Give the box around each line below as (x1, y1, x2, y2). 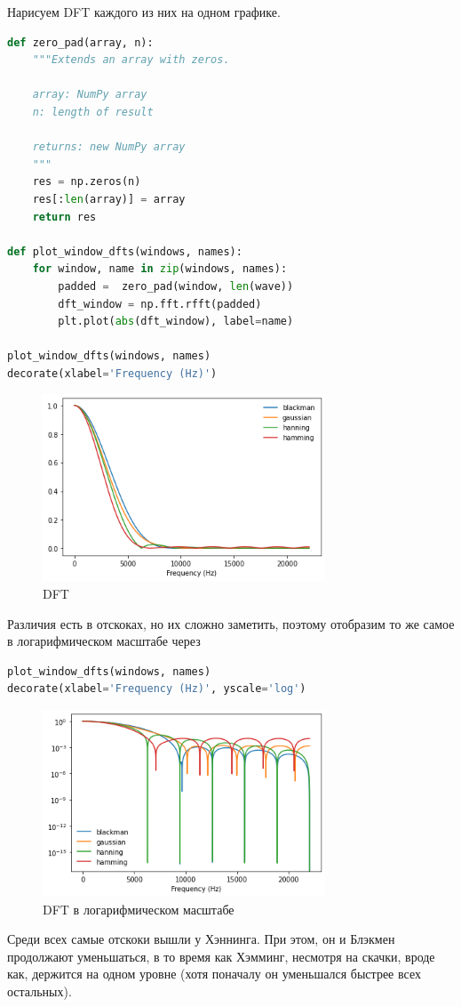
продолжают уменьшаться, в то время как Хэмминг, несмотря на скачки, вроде (7, 947, 435, 965)
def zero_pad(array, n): (7, 36, 154, 49)
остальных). (7, 982, 72, 1000)
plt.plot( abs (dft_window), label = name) (58, 315, 294, 328)
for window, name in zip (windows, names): (32, 262, 288, 276)
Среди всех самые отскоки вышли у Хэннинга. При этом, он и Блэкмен (7, 930, 395, 948)
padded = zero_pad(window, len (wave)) (58, 279, 294, 293)
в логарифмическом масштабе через (7, 632, 201, 650)
